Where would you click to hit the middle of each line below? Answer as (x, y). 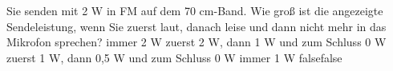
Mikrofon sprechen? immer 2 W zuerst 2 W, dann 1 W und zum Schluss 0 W (196, 42)
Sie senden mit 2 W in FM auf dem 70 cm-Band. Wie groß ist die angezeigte (195, 10)
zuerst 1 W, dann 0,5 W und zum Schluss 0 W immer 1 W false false (174, 57)
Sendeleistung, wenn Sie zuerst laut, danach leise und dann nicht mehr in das (196, 26)
